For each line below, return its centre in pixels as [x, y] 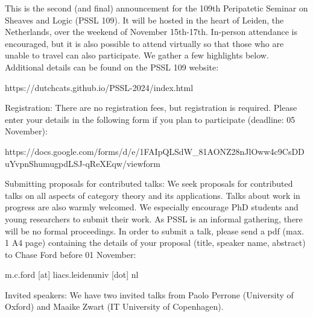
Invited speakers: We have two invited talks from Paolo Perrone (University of [149, 294]
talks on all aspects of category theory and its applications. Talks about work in [153, 195]
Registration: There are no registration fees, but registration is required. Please [151, 108]
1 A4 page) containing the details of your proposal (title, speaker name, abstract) [155, 243]
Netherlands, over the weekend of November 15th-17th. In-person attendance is [151, 32]
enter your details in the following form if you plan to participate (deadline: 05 [150, 119]
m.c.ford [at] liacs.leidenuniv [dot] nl [72, 275]
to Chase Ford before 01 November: [71, 254]
